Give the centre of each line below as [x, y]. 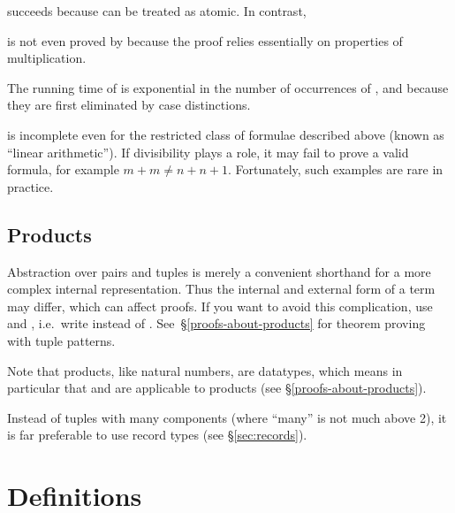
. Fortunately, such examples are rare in [335, 169]
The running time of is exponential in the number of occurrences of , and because [228, 87]
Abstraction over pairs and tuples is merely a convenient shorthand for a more [219, 271]
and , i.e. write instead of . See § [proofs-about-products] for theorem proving [216, 323]
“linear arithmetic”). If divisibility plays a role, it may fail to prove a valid [208, 152]
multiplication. [47, 58]
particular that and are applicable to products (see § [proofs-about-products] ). [217, 388]
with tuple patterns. [61, 340]
